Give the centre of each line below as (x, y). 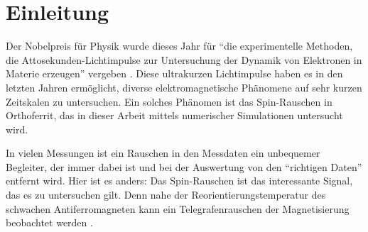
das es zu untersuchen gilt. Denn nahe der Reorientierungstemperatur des (166, 195)
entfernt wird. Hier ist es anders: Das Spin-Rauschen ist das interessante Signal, (179, 181)
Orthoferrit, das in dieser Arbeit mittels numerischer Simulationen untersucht (174, 115)
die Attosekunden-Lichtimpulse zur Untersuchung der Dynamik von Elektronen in (184, 59)
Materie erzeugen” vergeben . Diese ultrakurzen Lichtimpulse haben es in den (174, 73)
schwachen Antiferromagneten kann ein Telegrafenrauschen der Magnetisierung (178, 208)
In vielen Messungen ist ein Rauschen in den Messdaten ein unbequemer (163, 153)
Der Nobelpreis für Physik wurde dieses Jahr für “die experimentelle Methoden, (179, 46)
